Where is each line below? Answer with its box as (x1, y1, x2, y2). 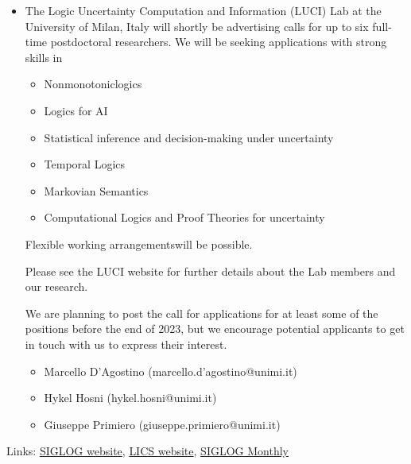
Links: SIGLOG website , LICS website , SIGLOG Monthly (6, 443, 289, 459)
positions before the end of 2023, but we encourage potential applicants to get (25, 320, 405, 337)
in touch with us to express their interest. (25, 335, 227, 352)
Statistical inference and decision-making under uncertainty (44, 129, 334, 145)
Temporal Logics (44, 156, 126, 172)
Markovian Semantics (44, 182, 149, 199)
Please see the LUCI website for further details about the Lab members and (25, 262, 396, 279)
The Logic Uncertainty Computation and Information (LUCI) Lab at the (25, 2, 382, 18)
